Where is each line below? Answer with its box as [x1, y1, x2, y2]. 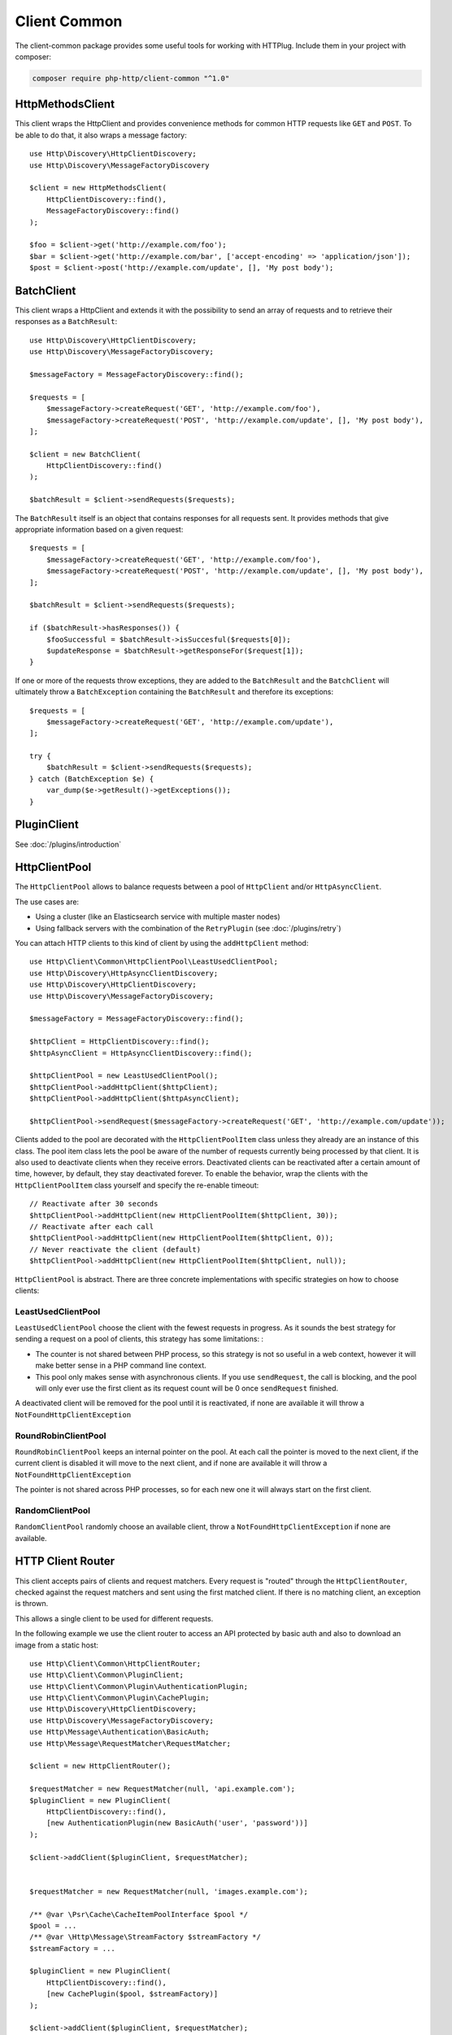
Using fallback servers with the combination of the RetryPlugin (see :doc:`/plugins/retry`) [35, 923, 341, 933]
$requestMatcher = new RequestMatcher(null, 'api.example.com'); [29, 1784, 296, 1794]
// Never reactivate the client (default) [29, 1245, 202, 1254]
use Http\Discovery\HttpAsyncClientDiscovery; [29, 969, 219, 978]
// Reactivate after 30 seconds [29, 1199, 159, 1209]
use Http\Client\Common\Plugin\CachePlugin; [29, 1693, 211, 1703]
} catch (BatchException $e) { [29, 774, 154, 783]
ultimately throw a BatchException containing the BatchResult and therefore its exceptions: [15, 687, 333, 697]
